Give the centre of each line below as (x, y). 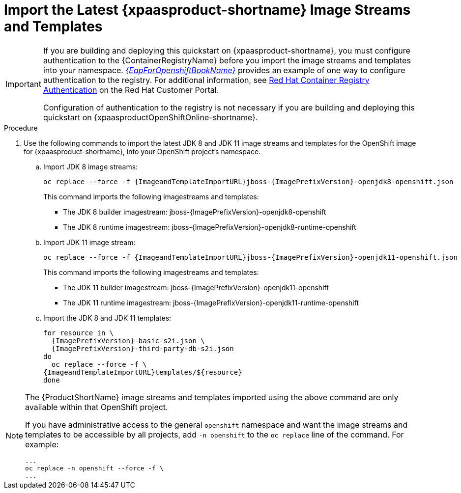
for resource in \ (79, 333)
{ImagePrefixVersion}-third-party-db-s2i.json (143, 348)
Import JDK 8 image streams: (91, 166)
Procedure (21, 128)
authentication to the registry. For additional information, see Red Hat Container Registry (206, 80)
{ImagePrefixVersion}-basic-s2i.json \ (128, 341)
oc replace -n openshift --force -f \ (94, 468)
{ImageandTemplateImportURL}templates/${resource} (143, 372)
